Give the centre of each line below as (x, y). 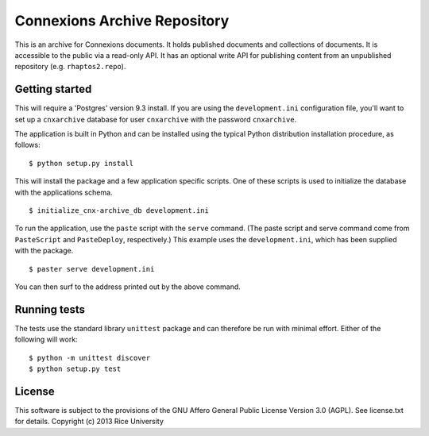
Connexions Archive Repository (122, 21)
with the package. (44, 251)
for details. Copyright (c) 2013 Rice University (89, 422)
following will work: (46, 340)
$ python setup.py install (81, 163)
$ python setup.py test (75, 369)
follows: (27, 145)
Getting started (53, 89)
